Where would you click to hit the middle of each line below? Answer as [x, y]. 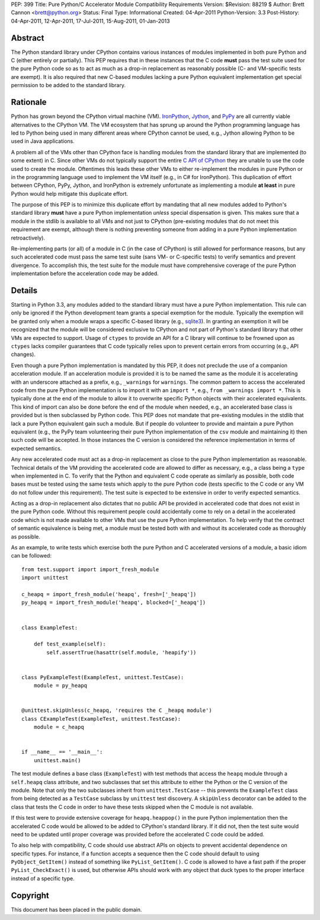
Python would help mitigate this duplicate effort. [70, 193]
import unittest [45, 578]
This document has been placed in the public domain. [76, 909]
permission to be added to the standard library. [68, 85]
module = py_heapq [60, 686]
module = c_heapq [59, 727]
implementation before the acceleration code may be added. [85, 273]
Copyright [30, 895]
